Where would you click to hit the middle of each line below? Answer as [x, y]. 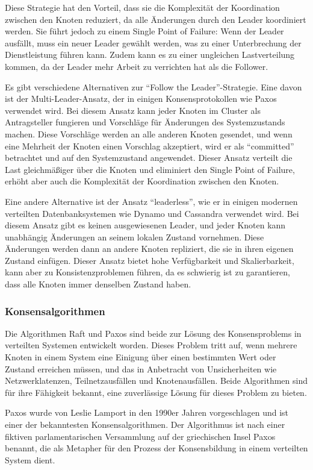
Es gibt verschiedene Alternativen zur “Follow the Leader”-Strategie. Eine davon [153, 86]
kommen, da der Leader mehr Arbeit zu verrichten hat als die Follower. [137, 66]
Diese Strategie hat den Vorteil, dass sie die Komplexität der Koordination [142, 7]
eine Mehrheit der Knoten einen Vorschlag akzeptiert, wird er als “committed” [150, 146]
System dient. [30, 459]
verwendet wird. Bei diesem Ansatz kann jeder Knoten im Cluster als [133, 110]
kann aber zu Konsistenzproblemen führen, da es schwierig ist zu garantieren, [147, 272]
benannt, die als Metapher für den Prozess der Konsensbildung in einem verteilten [156, 448]
